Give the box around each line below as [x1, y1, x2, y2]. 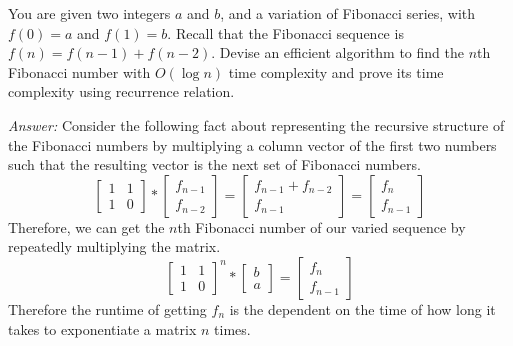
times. [214, 318, 251, 339]
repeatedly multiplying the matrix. [8, 236, 221, 257]
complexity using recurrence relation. [8, 81, 235, 102]
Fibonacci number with [8, 61, 151, 82]
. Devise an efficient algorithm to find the [211, 42, 464, 63]
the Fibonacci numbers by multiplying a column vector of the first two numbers [8, 134, 497, 155]
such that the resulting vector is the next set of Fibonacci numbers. [8, 154, 421, 175]
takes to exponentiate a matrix [8, 318, 197, 339]
